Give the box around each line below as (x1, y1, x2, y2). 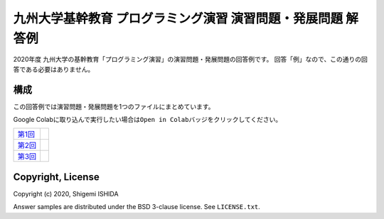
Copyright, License (13, 171, 100, 183)
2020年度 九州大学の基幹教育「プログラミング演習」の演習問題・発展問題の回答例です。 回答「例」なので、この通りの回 (13, 55, 368, 64)
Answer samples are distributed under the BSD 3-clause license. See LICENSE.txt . (13, 203, 261, 211)
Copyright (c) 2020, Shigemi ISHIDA (13, 189, 119, 198)
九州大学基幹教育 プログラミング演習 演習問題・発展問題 (13, 11, 343, 26)
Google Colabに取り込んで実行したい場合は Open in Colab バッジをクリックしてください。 (13, 116, 282, 124)
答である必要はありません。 (13, 64, 95, 74)
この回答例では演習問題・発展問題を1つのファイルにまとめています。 (13, 102, 215, 111)
